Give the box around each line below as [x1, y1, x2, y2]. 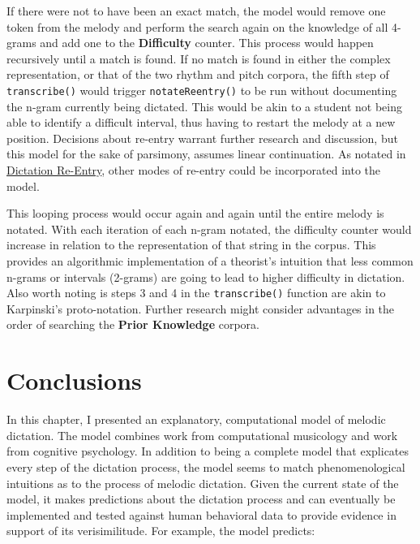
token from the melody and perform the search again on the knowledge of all [6, 18, 388, 35]
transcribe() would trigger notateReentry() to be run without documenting [6, 81, 397, 98]
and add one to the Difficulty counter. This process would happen [40, 34, 374, 51]
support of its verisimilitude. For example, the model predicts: [6, 522, 315, 539]
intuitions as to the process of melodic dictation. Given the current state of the [6, 474, 399, 491]
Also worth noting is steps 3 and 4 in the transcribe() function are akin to [6, 284, 386, 301]
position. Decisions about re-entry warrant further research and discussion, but [6, 129, 398, 146]
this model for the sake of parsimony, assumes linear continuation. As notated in [6, 145, 406, 162]
